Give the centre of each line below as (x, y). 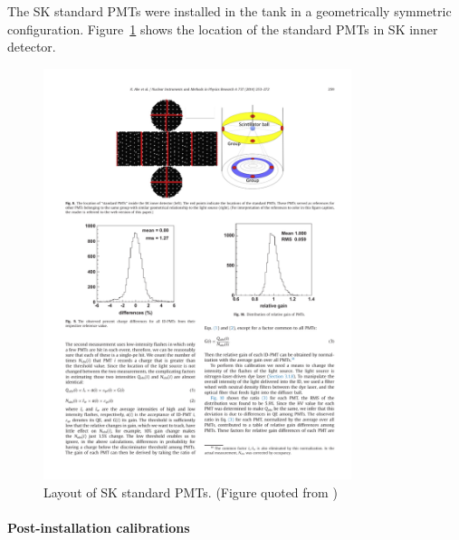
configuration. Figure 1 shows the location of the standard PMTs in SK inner (223, 29)
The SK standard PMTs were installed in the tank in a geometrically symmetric (229, 11)
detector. (32, 47)
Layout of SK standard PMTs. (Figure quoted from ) (191, 492)
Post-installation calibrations (99, 528)
